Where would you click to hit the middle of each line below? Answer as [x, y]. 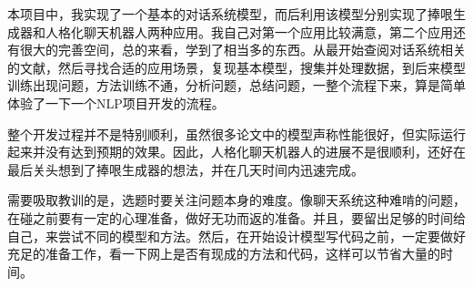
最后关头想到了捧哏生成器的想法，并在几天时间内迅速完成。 [186, 169]
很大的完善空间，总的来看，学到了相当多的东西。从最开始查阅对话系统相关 [242, 50]
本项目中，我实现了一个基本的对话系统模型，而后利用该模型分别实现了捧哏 [230, 14]
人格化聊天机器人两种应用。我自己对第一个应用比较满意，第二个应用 [249, 31]
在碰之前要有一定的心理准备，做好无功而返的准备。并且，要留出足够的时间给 [236, 217]
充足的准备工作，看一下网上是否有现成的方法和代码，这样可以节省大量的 [224, 254]
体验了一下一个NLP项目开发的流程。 [116, 102]
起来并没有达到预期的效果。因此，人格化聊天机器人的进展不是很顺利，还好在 [236, 152]
